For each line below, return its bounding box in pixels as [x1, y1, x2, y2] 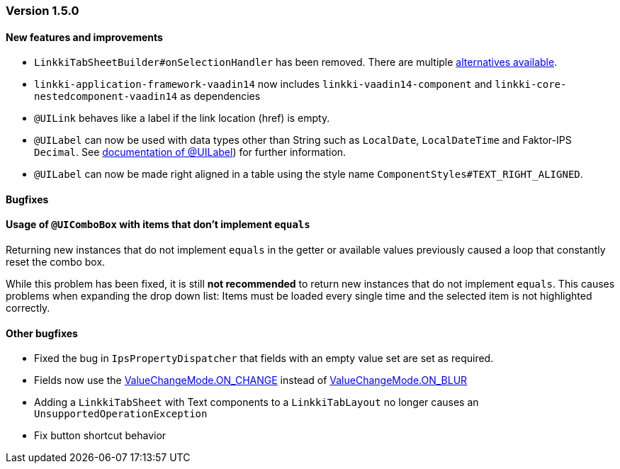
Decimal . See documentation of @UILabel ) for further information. [34, 146, 346, 159]
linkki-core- [495, 79, 567, 91]
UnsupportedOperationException [34, 408, 208, 420]
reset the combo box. [6, 256, 106, 269]
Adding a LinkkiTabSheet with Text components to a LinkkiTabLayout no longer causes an [34, 396, 479, 409]
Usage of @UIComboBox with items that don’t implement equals [6, 218, 310, 231]
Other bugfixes [6, 327, 78, 339]
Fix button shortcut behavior [34, 429, 167, 442]
